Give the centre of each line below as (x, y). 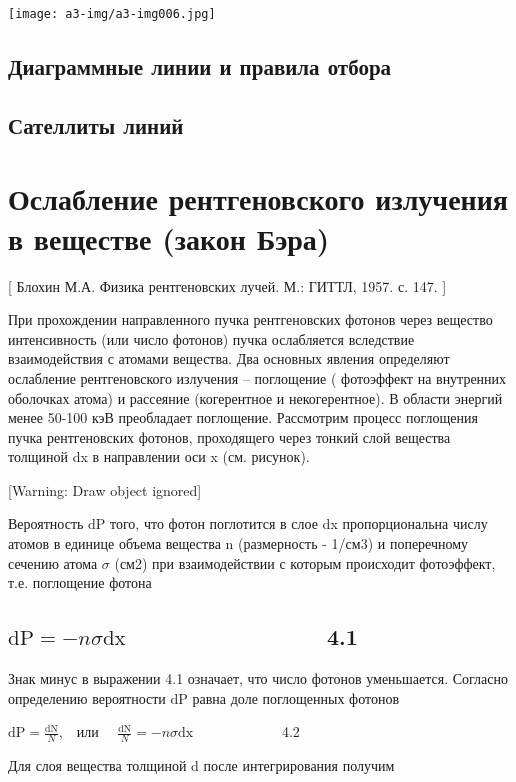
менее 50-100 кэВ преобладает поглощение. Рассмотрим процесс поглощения (243, 417)
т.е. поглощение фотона (80, 582)
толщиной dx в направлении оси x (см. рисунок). (159, 456)
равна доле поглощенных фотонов (295, 697)
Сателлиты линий (96, 124)
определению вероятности (87, 697)
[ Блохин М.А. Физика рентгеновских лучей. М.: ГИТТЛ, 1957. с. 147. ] (227, 285)
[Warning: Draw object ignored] (105, 489)
